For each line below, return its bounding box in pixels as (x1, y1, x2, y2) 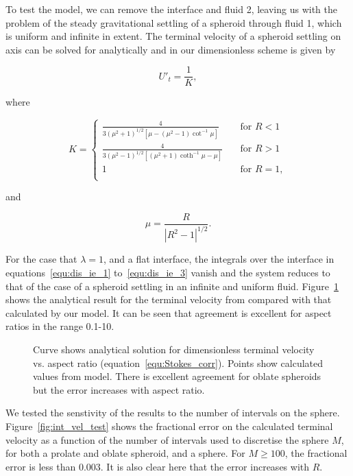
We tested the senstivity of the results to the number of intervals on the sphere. (5, 405, 340, 420)
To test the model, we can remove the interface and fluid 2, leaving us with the (5, 2, 337, 16)
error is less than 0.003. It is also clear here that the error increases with (5, 459, 310, 473)
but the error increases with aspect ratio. (33, 382, 205, 396)
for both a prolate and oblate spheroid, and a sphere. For (5, 446, 245, 460)
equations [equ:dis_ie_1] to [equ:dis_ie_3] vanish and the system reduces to (5, 265, 330, 280)
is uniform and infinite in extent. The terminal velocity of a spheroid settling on (5, 29, 341, 43)
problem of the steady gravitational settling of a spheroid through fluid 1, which (5, 15, 342, 29)
